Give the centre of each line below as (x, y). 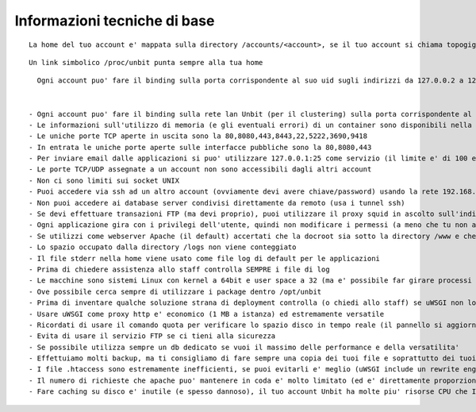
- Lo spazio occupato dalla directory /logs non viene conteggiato (163, 247)
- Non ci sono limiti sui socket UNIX (104, 180)
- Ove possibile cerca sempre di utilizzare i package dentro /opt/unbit (175, 291)
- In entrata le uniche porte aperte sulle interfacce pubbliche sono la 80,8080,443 (200, 147)
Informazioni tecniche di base (115, 21)
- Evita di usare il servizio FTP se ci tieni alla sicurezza (152, 336)
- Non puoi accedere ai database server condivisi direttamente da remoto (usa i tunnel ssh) (217, 203)
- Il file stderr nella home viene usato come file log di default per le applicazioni (205, 258)
